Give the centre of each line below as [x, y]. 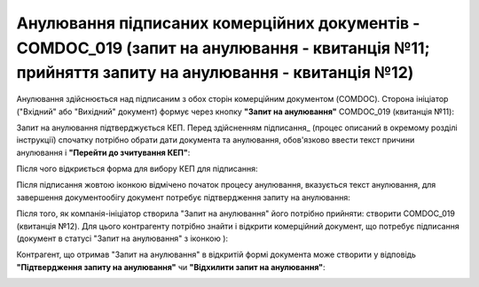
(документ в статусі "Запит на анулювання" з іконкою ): [122, 238]
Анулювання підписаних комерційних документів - [218, 23]
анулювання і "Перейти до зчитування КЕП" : [103, 152]
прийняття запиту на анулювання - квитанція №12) [215, 73]
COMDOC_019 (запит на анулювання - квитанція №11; [223, 48]
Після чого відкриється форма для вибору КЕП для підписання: [137, 169]
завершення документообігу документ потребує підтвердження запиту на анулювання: [183, 197]
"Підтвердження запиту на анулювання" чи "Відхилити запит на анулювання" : [171, 267]
